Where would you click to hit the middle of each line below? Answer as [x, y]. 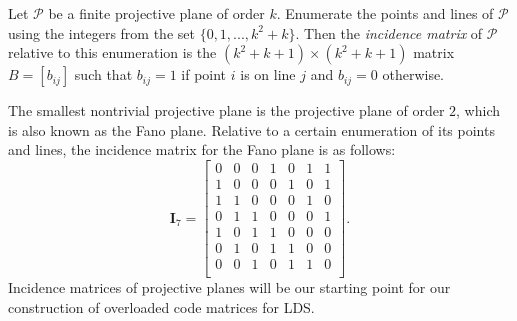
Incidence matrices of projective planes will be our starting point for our [229, 287]
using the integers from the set [101, 32]
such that [103, 74]
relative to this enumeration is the [112, 52]
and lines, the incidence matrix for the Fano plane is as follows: [202, 149]
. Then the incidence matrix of [389, 32]
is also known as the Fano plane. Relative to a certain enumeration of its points [251, 129]
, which [478, 110]
